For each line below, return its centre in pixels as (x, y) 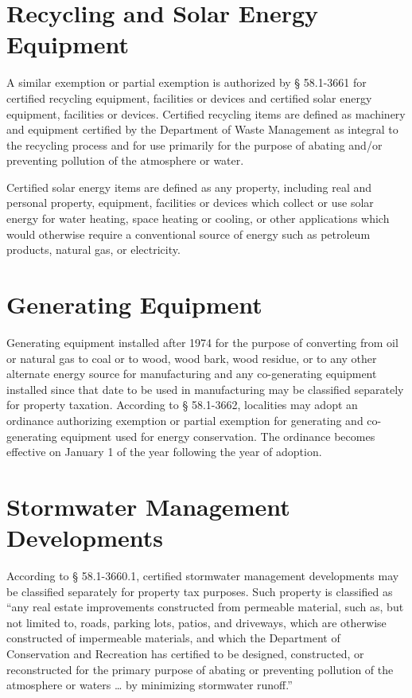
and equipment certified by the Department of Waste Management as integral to (202, 129)
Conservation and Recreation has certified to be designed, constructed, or (185, 653)
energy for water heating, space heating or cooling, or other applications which (198, 218)
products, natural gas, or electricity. (93, 250)
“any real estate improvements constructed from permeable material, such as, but (205, 607)
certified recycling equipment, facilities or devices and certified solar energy (189, 97)
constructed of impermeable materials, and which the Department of (173, 638)
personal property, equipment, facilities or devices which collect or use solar (190, 203)
